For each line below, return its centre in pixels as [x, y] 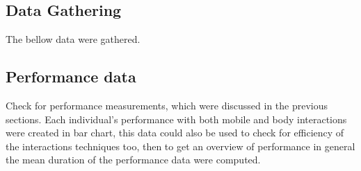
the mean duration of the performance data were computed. [133, 160]
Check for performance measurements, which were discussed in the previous [167, 105]
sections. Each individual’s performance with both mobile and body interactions [176, 119]
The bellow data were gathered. [73, 39]
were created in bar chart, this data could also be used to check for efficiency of [175, 133]
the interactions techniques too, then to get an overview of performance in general [180, 146]
